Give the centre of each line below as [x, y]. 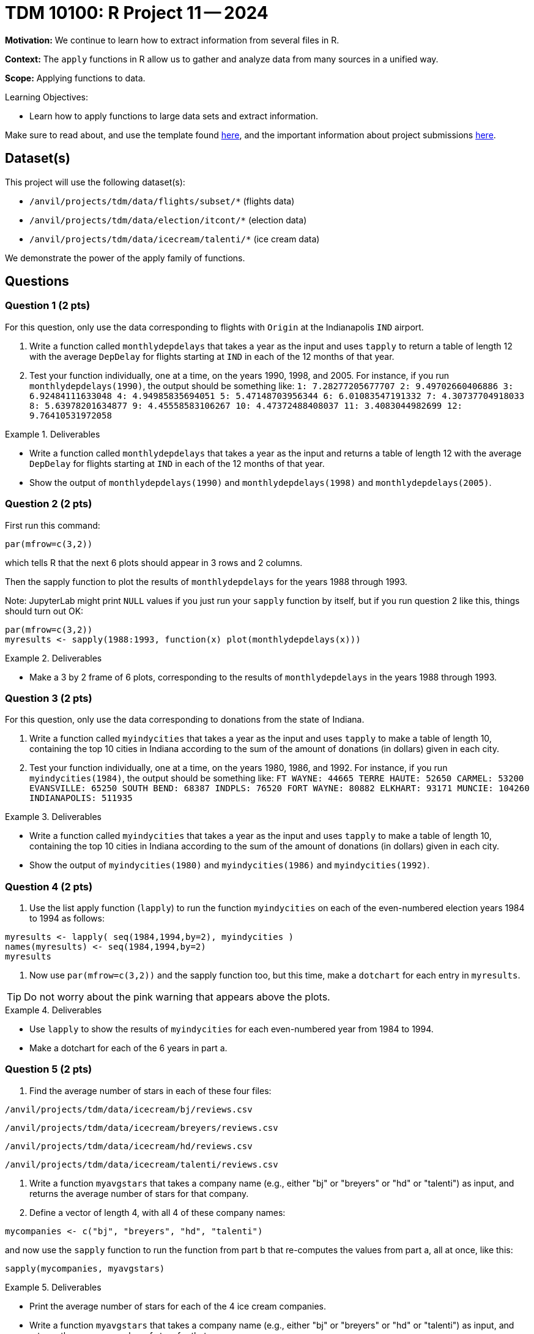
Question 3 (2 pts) [49, 698]
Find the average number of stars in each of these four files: [150, 1090]
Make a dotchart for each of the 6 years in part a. [128, 1048]
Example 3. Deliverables [53, 817]
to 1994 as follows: [67, 919]
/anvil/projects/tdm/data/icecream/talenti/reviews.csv [142, 1164]
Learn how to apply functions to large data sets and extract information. [174, 116]
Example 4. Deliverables [54, 1010]
